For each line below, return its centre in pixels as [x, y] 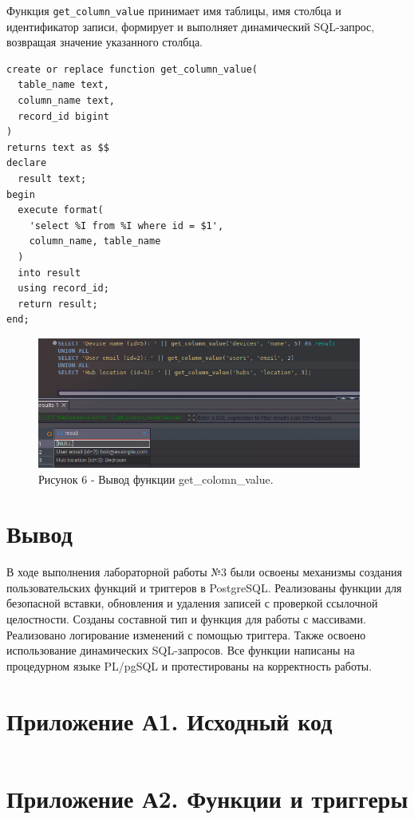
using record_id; [63, 289]
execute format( [61, 210]
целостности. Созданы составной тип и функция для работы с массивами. [186, 619]
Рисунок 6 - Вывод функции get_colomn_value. [156, 479]
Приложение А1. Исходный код [170, 720]
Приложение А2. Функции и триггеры [207, 798]
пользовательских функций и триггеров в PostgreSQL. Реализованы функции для [204, 587]
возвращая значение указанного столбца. [105, 42]
